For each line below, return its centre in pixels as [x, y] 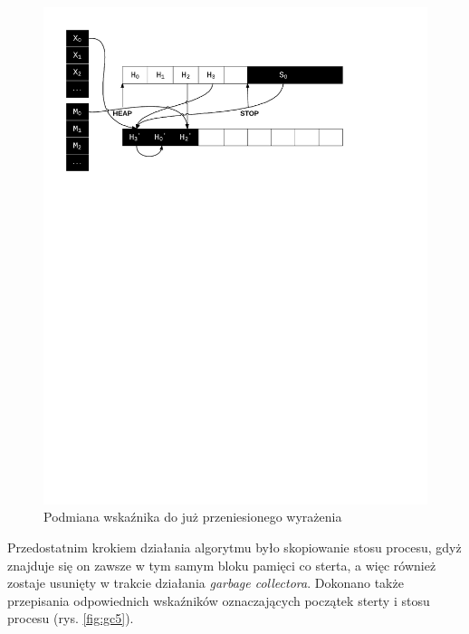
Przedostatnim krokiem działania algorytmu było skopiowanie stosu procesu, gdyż [234, 548]
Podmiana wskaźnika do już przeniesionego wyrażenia [193, 517]
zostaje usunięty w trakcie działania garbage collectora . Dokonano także [206, 583]
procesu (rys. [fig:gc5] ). [71, 618]
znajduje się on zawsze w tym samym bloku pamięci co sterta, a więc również [222, 565]
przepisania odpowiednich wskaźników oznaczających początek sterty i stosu [219, 600]
